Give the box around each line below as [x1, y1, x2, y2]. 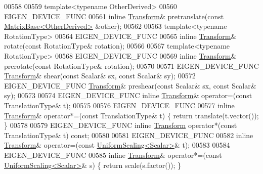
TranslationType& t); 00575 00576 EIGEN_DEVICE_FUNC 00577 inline [4, 100, 235, 110]
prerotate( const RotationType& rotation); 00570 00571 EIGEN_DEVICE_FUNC [4, 60, 259, 71]
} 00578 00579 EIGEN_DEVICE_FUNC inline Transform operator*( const [4, 120, 237, 130]
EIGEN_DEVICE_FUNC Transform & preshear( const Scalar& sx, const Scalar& [4, 80, 256, 91]
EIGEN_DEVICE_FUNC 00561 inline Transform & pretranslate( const [4, 11, 224, 21]
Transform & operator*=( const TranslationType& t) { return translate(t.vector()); [4, 110, 259, 120]
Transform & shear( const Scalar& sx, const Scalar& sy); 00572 [4, 70, 196, 81]
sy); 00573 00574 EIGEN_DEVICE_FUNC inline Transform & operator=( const [4, 90, 252, 101]
